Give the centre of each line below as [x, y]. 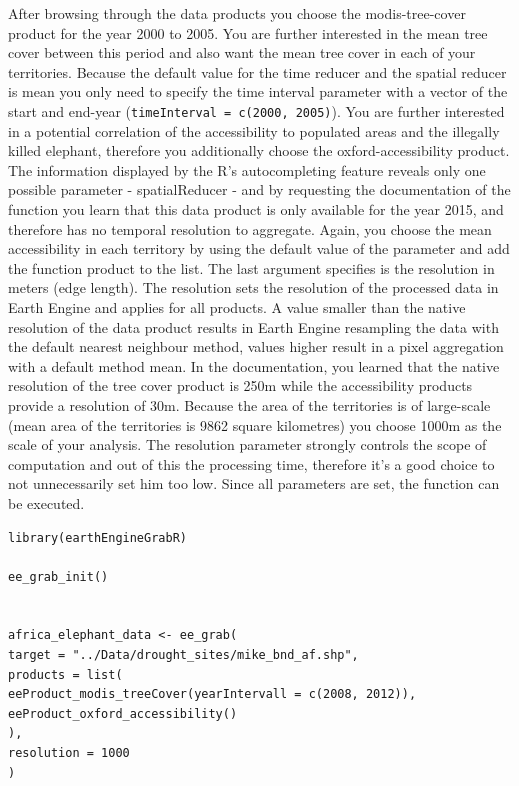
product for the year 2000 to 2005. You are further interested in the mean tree [248, 32]
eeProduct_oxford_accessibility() [123, 713]
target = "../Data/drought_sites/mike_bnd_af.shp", [183, 655]
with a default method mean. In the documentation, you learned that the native [254, 365]
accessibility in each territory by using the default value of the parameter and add [259, 248]
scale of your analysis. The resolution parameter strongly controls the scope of [247, 444]
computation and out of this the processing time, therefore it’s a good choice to [251, 463]
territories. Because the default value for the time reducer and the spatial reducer [257, 71]
